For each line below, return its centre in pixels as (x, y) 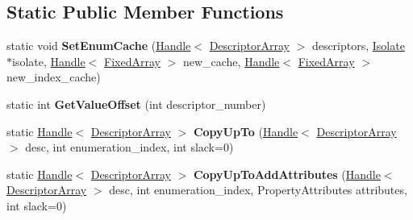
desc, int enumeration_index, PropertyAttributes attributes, (258, 190)
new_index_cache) (54, 77)
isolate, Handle (49, 61)
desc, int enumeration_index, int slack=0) (129, 147)
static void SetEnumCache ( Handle (99, 46)
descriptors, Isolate (358, 46)
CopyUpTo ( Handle (246, 131)
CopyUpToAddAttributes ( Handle (287, 174)
